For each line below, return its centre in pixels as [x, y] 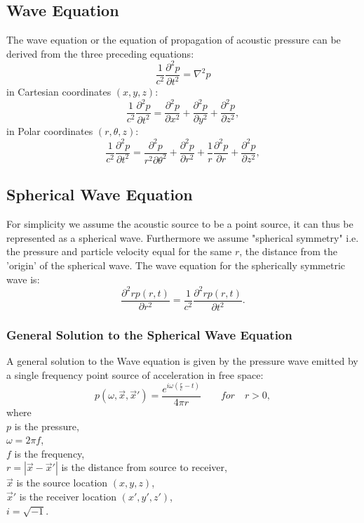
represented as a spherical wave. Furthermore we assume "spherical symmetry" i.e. [183, 237]
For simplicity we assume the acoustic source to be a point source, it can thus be [180, 224]
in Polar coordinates [50, 131]
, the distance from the [288, 251]
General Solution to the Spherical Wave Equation [149, 334]
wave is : [23, 279]
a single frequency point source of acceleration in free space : [135, 374]
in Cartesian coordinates [59, 92]
